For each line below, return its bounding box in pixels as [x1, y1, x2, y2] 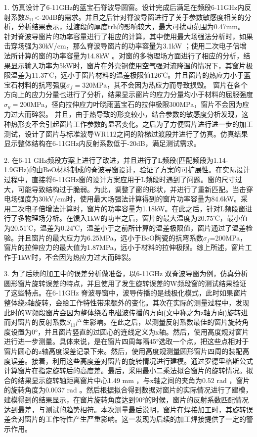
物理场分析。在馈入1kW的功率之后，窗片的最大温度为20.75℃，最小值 [24, 213, 248, 223]
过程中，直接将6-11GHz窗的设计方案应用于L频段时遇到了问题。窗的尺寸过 [4, 174, 243, 184]
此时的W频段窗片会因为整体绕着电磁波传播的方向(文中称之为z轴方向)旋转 [4, 307, 241, 317]
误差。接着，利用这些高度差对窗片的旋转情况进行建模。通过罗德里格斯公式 [10, 355, 253, 366]
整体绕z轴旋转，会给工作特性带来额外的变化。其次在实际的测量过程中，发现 [4, 297, 250, 308]
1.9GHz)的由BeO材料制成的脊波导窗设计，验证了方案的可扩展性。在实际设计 [4, 164, 251, 175]
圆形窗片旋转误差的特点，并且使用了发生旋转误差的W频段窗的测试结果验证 [4, 278, 247, 288]
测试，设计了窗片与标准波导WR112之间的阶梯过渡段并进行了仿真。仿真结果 [4, 128, 248, 139]
